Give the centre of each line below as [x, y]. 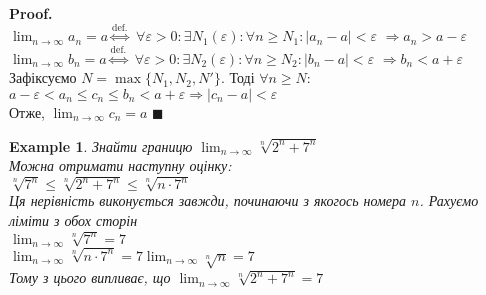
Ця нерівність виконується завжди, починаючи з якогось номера [208, 200]
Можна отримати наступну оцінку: [120, 165]
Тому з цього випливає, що [90, 277]
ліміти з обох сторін [73, 219]
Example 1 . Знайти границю [101, 145]
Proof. [31, 13]
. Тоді [237, 77]
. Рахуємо [449, 200]
